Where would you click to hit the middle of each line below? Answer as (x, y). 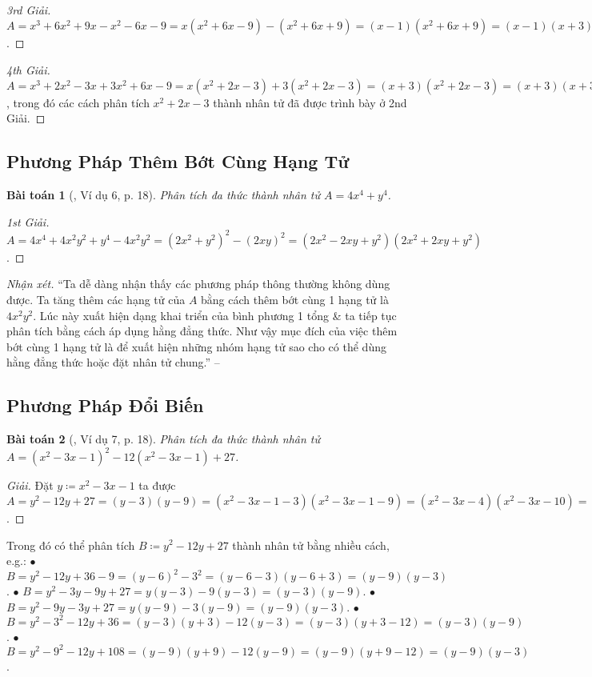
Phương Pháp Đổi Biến (105, 405)
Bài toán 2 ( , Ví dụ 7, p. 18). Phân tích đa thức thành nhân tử (163, 439)
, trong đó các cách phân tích (78, 102)
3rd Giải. (29, 10)
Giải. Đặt (30, 485)
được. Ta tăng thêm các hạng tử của (96, 300)
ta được (157, 485)
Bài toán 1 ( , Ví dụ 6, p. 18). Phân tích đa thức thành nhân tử (163, 195)
